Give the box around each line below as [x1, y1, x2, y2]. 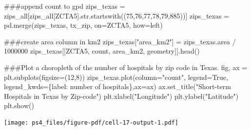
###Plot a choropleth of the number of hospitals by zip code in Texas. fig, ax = [4, 62, 248, 72]
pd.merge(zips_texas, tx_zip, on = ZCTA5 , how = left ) [4, 20, 163, 30]
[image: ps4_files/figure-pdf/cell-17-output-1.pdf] [4, 119, 178, 126]
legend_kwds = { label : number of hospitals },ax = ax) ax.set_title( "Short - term [4, 81, 231, 92]
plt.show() [4, 100, 34, 111]
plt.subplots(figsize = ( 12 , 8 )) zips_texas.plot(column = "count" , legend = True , [4, 72, 228, 82]
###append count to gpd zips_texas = [4, 1, 125, 11]
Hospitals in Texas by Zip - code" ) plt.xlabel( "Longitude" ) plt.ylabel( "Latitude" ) [4, 91, 239, 101]
